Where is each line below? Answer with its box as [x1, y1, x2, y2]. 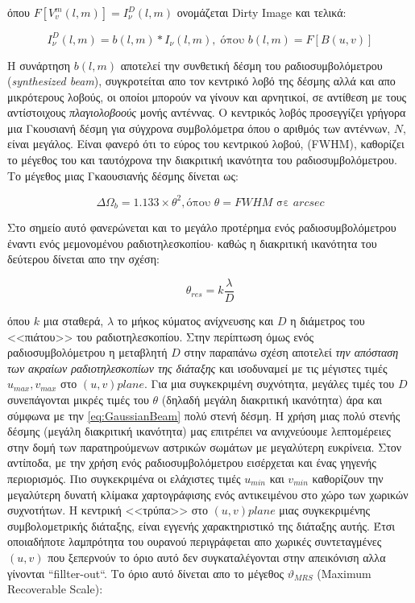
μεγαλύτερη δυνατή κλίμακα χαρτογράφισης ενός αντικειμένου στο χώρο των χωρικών [7, 485, 409, 502]
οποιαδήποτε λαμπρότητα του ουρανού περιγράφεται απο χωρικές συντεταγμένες [7, 533, 382, 550]
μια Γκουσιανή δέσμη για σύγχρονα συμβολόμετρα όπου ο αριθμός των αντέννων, [7, 119, 391, 136]
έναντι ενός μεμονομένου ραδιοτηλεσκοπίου [7, 234, 211, 251]
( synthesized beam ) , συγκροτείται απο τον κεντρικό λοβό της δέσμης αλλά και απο [7, 72, 396, 89]
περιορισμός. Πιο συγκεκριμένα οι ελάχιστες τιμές [7, 469, 241, 486]
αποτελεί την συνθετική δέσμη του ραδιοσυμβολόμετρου [120, 56, 383, 73]
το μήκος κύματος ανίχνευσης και [117, 312, 274, 329]
